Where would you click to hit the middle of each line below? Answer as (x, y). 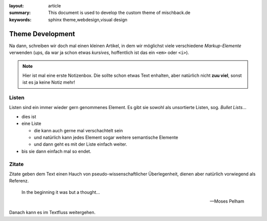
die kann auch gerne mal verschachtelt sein (78, 130)
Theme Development (42, 34)
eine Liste (31, 123)
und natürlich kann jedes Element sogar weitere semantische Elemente (106, 137)
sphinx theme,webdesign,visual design (88, 19)
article (55, 6)
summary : (20, 13)
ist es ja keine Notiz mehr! (49, 82)
